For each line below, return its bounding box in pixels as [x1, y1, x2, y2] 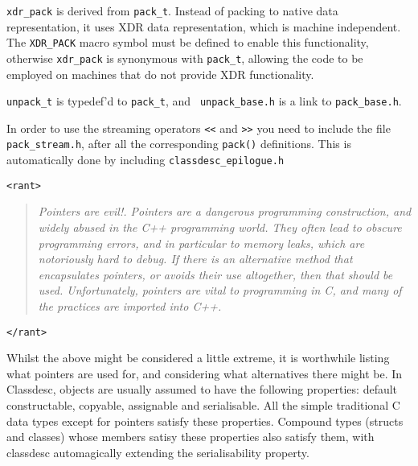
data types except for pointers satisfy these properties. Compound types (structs [6, 412, 404, 429]
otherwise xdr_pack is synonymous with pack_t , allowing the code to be [6, 49, 363, 66]
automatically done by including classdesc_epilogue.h [6, 151, 285, 168]
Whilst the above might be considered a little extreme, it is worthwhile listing [6, 349, 390, 366]
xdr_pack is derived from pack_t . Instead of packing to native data [6, 2, 338, 19]
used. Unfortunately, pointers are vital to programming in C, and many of [38, 282, 402, 299]
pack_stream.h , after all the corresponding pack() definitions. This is [6, 135, 351, 152]
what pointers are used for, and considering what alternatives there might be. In [6, 365, 403, 381]
